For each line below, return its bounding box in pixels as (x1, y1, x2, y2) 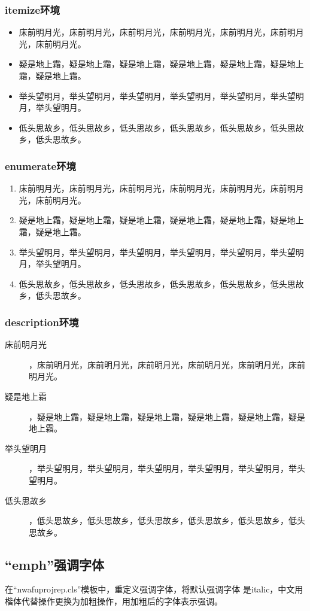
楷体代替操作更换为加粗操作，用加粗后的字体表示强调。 (5, 595, 223, 607)
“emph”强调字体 (5, 555, 105, 573)
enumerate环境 (5, 158, 76, 173)
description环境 (5, 314, 79, 329)
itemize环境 (5, 2, 60, 17)
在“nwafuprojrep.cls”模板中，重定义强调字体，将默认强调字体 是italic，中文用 (5, 583, 303, 595)
